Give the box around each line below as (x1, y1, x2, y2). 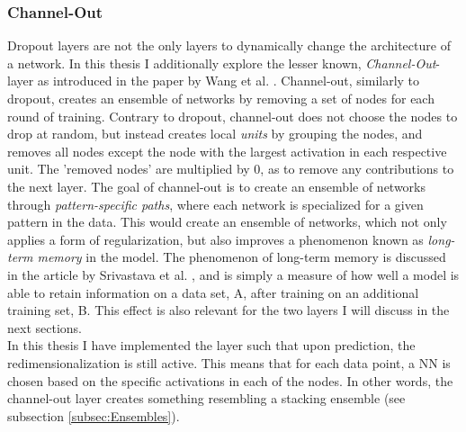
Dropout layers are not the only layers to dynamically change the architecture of (7, 36, 451, 55)
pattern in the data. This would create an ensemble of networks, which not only (7, 212, 447, 231)
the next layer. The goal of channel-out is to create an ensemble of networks (7, 176, 426, 195)
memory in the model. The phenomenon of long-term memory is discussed (37, 247, 446, 266)
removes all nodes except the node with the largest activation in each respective (7, 141, 447, 160)
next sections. (7, 318, 82, 337)
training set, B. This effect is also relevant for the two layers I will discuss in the (7, 301, 450, 319)
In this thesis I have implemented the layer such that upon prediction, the (7, 336, 416, 355)
